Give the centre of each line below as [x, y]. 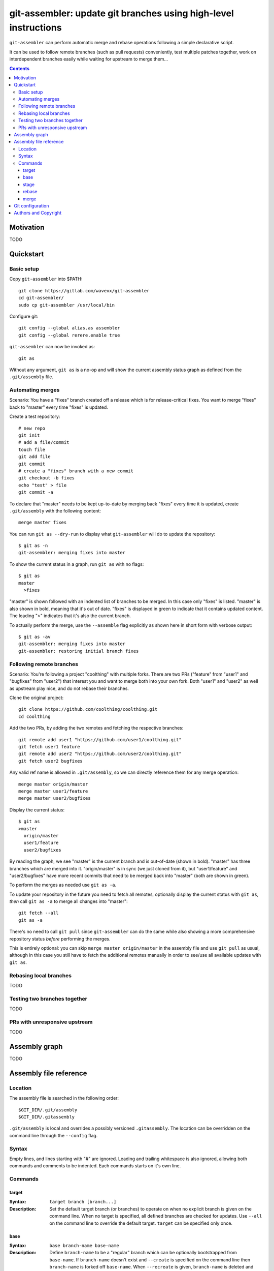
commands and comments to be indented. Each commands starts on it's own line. [95, 1166]
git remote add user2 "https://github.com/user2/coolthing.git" [100, 754]
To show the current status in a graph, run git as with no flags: [77, 564]
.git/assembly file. [31, 377]
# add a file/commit [44, 443]
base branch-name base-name [84, 1245]
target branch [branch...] [83, 1202]
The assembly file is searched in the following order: [64, 1098]
